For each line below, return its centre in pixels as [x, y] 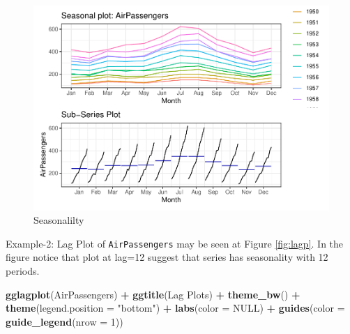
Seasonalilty [59, 220]
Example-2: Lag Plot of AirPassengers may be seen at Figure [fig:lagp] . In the [175, 243]
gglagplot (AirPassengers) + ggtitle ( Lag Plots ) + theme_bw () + [153, 294]
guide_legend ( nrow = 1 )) [64, 321]
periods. [23, 270]
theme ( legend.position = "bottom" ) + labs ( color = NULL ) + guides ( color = [175, 308]
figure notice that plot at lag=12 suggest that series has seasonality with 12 [167, 257]
